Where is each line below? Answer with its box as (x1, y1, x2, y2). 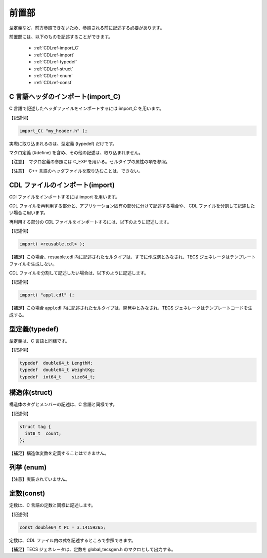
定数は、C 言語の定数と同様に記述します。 (9, 502, 96, 508)
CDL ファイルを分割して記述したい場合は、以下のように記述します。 (9, 270, 149, 276)
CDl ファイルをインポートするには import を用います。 (9, 193, 120, 200)
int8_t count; (25, 431, 62, 436)
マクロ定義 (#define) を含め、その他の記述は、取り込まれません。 (9, 149, 143, 155)
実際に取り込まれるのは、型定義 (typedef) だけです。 (9, 140, 117, 146)
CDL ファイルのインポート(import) (9, 181, 115, 189)
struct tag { (19, 423, 51, 429)
